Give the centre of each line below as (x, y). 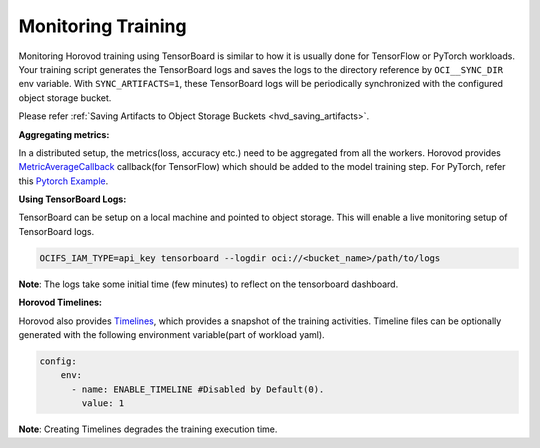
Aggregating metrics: (64, 134)
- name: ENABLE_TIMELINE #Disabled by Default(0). (198, 389)
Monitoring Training (102, 26)
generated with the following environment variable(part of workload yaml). (171, 334)
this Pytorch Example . (63, 181)
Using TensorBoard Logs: (72, 199)
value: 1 (103, 403)
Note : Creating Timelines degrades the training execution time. (148, 429)
